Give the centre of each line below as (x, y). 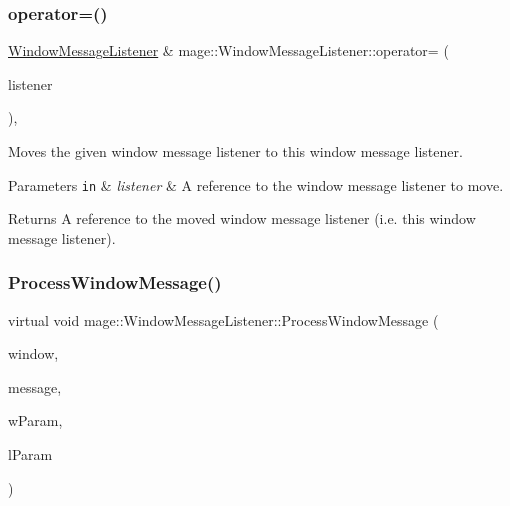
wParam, (35, 420)
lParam (30, 454)
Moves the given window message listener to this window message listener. (235, 151)
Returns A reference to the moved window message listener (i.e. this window (242, 218)
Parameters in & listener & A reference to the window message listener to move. (256, 184)
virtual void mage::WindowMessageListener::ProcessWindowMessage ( (223, 319)
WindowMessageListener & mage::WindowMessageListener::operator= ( (228, 50)
